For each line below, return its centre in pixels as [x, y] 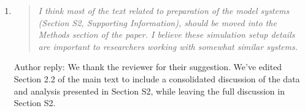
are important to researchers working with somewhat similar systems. [168, 46]
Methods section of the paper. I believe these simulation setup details [167, 34]
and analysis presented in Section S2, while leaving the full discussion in [149, 91]
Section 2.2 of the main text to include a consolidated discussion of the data [157, 78]
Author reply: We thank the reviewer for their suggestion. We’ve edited [148, 67]
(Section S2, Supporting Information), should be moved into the [157, 22]
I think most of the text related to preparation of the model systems [164, 10]
